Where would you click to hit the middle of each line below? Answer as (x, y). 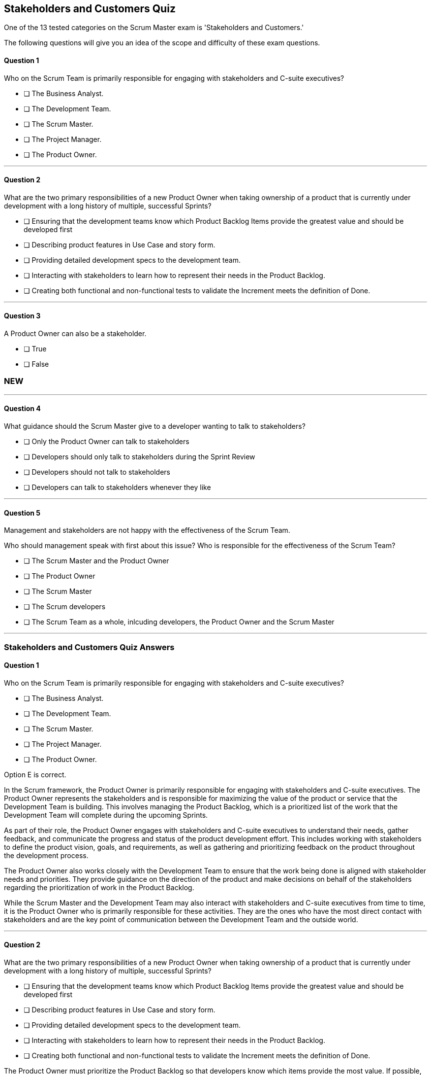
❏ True (35, 349)
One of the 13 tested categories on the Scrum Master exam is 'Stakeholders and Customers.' (154, 28)
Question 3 (22, 316)
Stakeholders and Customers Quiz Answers (89, 647)
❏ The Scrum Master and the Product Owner (96, 561)
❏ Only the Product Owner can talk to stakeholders (107, 442)
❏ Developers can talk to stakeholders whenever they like (117, 487)
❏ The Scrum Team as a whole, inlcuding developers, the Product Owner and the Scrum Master (179, 622)
